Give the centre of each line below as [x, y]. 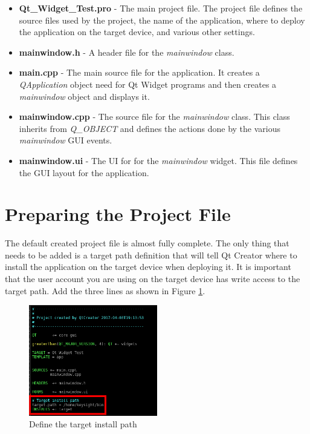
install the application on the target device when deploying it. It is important [148, 267]
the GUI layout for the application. [84, 172]
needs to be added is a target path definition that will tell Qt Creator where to [151, 255]
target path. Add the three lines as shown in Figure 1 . [105, 290]
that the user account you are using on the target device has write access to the [153, 279]
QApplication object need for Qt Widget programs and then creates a [148, 84]
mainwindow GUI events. [66, 140]
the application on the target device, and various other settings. [137, 32]
